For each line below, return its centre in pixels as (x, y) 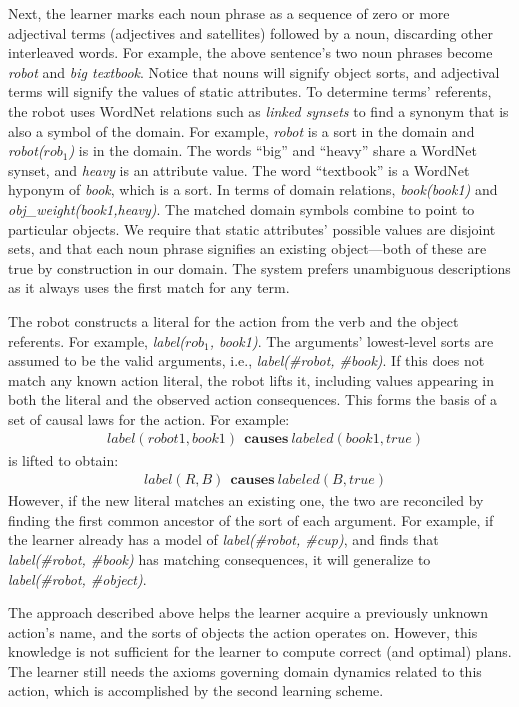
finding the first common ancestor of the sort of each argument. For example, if (251, 519)
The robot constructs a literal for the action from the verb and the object (233, 320)
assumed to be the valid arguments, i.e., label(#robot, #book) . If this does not (246, 360)
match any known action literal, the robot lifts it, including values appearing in (251, 379)
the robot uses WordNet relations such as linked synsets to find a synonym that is (258, 110)
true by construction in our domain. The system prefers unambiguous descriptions (259, 267)
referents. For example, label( (96, 340)
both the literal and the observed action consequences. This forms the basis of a (253, 399)
